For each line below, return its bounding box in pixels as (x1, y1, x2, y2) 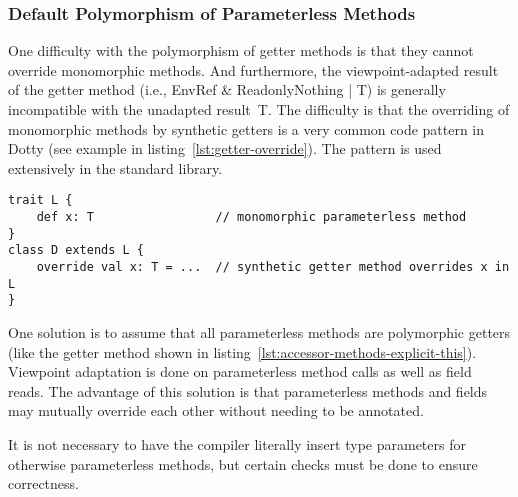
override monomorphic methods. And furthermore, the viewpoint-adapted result (8, 59, 499, 80)
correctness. (8, 473, 79, 494)
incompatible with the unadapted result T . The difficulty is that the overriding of (8, 99, 510, 119)
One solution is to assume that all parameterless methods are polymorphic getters (8, 321, 511, 342)
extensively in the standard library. (8, 157, 223, 178)
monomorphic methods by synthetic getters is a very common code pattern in (8, 118, 485, 139)
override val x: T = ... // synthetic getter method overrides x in (36, 260, 510, 274)
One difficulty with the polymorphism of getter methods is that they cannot (8, 40, 474, 61)
